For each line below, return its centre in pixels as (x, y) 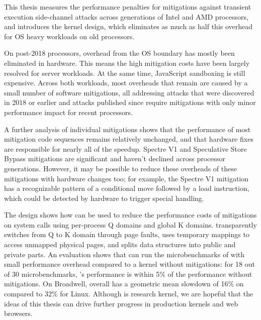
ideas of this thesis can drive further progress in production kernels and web (121, 303)
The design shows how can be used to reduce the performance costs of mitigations (130, 215)
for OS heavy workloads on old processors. (69, 36)
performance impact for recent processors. (68, 112)
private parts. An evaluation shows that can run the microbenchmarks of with (124, 254)
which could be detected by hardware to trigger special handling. (104, 198)
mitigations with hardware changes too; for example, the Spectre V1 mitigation (126, 178)
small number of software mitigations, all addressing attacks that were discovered (129, 92)
